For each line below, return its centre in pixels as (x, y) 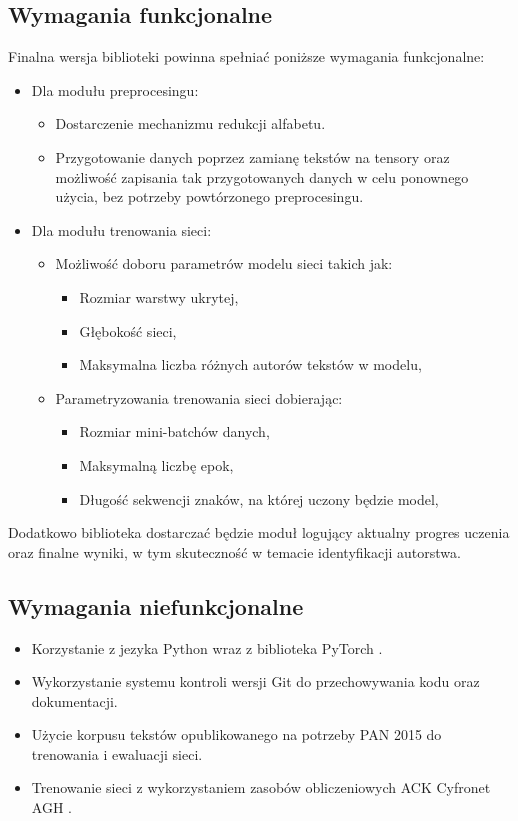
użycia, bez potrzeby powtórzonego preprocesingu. (209, 196)
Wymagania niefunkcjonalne (156, 605)
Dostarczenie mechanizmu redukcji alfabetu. (190, 123)
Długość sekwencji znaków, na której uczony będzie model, (259, 498)
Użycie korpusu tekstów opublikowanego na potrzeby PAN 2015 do (236, 734)
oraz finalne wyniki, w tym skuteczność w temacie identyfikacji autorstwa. (234, 551)
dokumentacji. (74, 700)
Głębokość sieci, (128, 330)
